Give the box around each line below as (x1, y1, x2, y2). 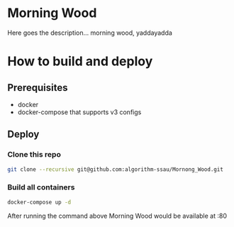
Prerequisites (7, 82, 68, 94)
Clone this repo (7, 150, 62, 160)
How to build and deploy (7, 53, 153, 70)
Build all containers (7, 182, 75, 192)
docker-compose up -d (7, 199, 72, 206)
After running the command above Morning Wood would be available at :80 (7, 211, 227, 220)
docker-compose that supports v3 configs (17, 108, 142, 116)
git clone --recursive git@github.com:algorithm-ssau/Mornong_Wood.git (7, 165, 223, 173)
